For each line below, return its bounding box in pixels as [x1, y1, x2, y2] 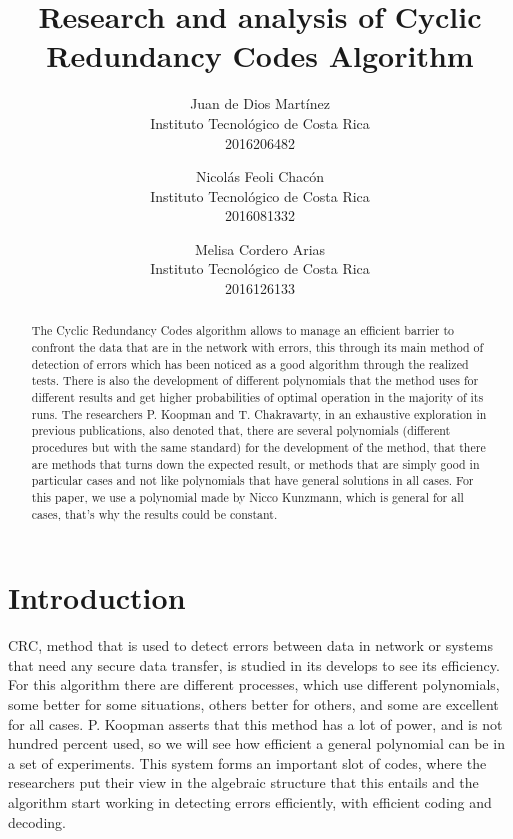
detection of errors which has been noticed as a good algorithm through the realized [31, 355, 469, 372]
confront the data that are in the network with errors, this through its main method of [31, 339, 484, 356]
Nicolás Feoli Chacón [195, 166, 325, 187]
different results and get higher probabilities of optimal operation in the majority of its [31, 389, 484, 406]
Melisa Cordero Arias [194, 238, 326, 259]
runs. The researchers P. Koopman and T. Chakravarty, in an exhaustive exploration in [31, 405, 487, 422]
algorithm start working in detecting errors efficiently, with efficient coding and [8, 792, 492, 813]
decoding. [8, 811, 66, 832]
